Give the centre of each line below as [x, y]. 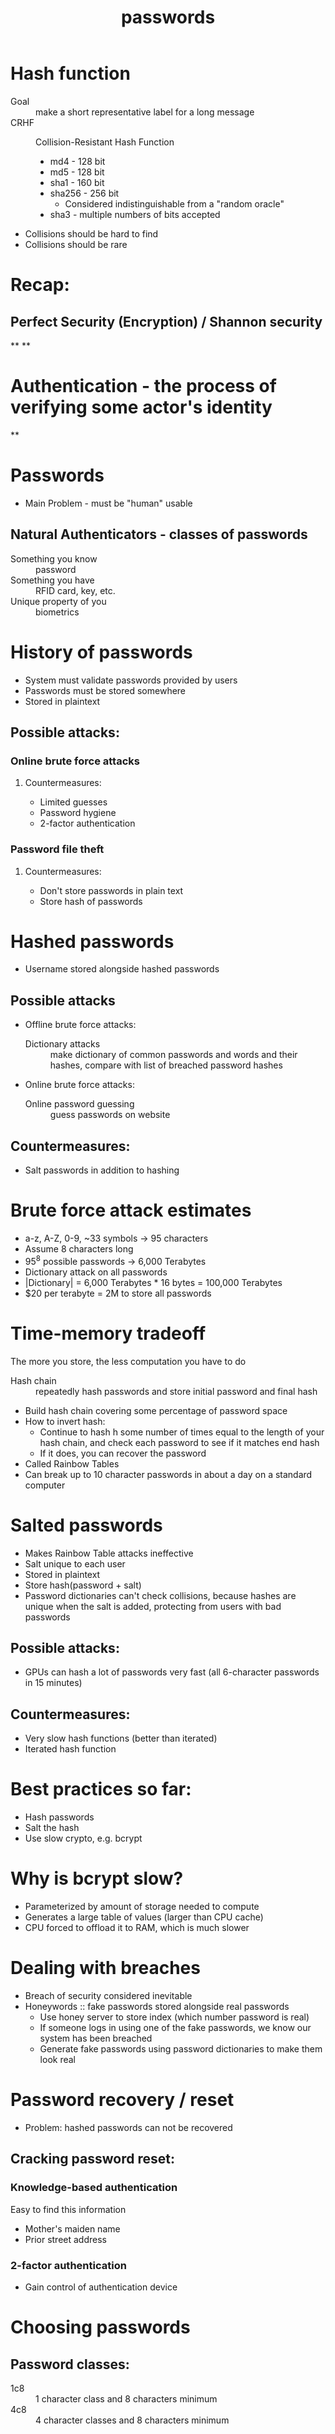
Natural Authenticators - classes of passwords [159, 534]
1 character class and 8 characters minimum [126, 2398]
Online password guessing [79, 1104]
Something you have [52, 580]
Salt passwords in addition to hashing [102, 1170]
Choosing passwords [100, 2327]
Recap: [40, 285]
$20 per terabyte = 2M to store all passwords [118, 1293]
